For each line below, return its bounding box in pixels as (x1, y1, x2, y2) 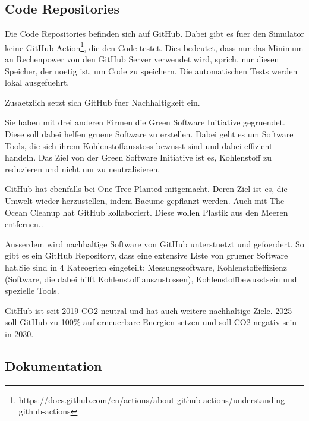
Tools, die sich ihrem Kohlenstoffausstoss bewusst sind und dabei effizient (5, 139, 273, 152)
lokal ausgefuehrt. (5, 76, 70, 89)
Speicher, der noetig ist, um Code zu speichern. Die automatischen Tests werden (5, 64, 298, 77)
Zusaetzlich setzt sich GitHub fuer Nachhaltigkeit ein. (5, 96, 200, 108)
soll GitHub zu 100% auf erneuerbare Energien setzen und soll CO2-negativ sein (5, 316, 297, 328)
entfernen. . (5, 218, 43, 230)
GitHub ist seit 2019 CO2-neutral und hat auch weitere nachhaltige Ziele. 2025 (5, 304, 292, 316)
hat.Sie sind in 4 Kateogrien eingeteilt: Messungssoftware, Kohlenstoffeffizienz (5, 260, 287, 273)
